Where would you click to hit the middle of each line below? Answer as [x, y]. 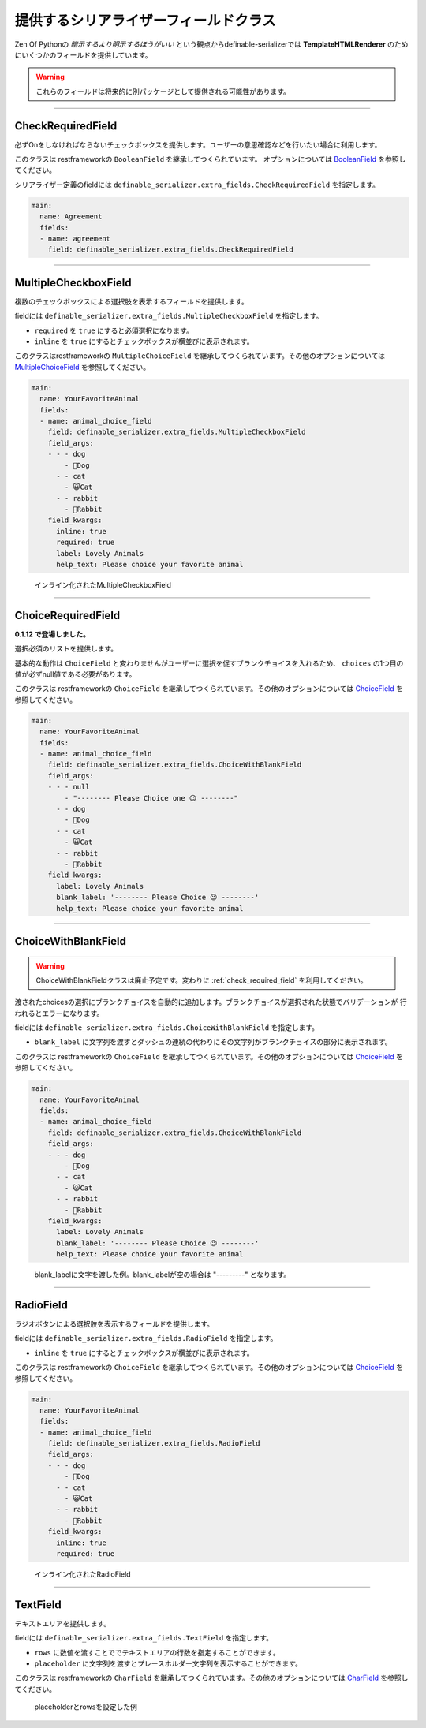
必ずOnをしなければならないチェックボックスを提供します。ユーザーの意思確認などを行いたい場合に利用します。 [198, 144]
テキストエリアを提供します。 [63, 1623]
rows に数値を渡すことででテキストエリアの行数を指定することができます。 [157, 1652]
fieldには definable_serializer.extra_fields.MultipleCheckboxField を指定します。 [169, 316]
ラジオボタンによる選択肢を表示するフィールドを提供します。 [114, 1323]
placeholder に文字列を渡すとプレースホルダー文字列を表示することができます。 [168, 1663]
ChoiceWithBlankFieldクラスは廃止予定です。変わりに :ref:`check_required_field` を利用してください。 [202, 980]
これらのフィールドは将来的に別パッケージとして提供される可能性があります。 [163, 91]
